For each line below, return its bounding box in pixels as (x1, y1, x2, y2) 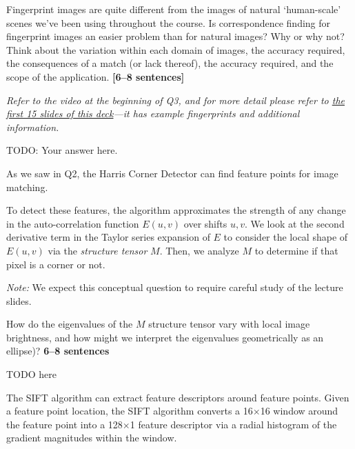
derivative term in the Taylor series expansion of (6, 230, 210, 244)
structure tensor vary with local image (148, 317, 310, 331)
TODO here (6, 367, 57, 381)
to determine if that (254, 243, 338, 257)
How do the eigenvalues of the (6, 317, 133, 331)
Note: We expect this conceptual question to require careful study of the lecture (6, 280, 343, 295)
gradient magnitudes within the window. (6, 430, 177, 445)
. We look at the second (244, 216, 345, 230)
